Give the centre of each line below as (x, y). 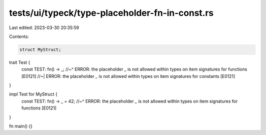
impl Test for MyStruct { (33, 94)
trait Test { (20, 62)
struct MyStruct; (40, 50)
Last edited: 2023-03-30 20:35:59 (44, 28)
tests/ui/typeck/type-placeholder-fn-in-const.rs (111, 13)
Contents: (19, 36)
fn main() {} (21, 126)
